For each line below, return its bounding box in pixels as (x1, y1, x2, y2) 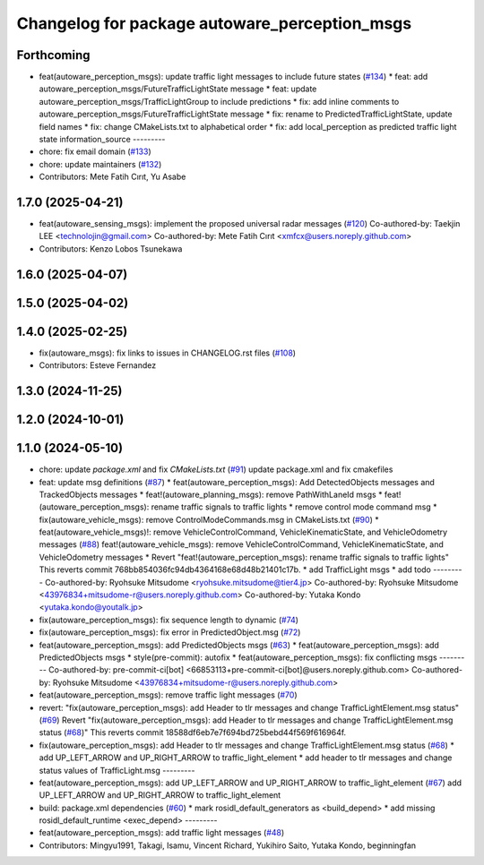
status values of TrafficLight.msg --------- (39, 765, 195, 775)
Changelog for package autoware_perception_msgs (16, 13, 412, 33)
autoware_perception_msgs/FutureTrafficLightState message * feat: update (39, 83, 317, 94)
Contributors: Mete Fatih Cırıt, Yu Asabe (39, 171, 186, 183)
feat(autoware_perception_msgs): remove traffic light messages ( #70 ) (39, 689, 298, 700)
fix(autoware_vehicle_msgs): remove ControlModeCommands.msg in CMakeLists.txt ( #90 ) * (39, 514, 380, 525)
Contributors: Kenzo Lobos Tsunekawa (39, 243, 183, 254)
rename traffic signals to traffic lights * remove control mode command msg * (151, 501, 438, 512)
